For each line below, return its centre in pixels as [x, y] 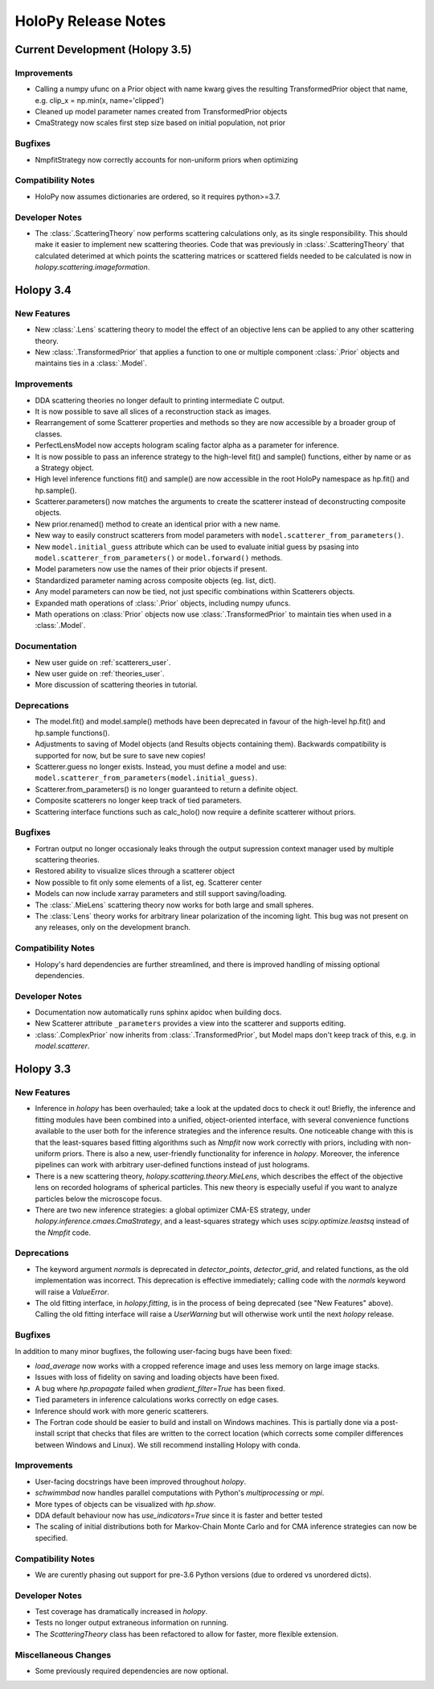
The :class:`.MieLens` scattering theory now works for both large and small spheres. [174, 905]
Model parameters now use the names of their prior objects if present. [151, 569]
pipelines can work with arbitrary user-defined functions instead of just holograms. [172, 1165]
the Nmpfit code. [63, 1233]
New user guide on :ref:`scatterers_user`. [103, 662]
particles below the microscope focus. [98, 1199]
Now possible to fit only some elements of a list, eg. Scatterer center [149, 882]
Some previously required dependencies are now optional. [132, 1670]
